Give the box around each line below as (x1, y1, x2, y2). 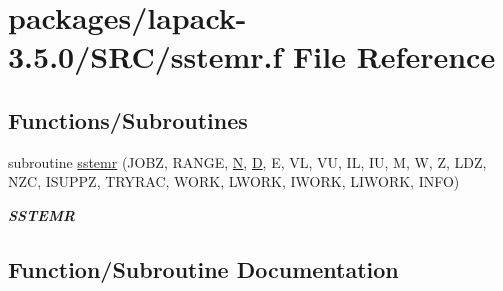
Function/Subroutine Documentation (8, 253, 399, 284)
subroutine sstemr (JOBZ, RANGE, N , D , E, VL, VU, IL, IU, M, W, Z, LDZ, (8, 151, 487, 172)
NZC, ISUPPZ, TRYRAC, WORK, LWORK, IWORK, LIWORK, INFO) (8, 171, 460, 192)
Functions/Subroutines (8, 104, 248, 135)
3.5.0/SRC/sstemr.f (8, 36, 283, 77)
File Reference (293, 36, 496, 77)
